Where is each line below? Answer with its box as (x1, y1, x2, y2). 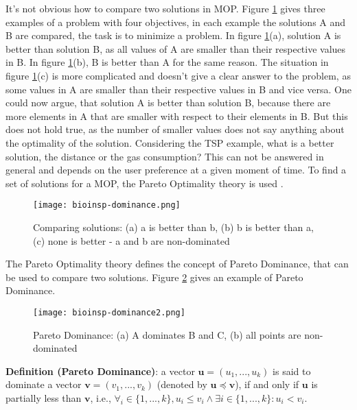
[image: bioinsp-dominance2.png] (33, 307, 185, 317)
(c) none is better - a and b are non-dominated (33, 233, 230, 248)
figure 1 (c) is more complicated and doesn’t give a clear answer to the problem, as (5, 68, 351, 82)
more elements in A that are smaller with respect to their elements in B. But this (5, 108, 348, 123)
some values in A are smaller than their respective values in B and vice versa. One (5, 82, 352, 96)
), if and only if (235, 377, 299, 391)
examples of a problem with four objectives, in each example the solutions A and (5, 14, 346, 29)
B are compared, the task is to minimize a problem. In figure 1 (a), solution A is (5, 28, 341, 43)
